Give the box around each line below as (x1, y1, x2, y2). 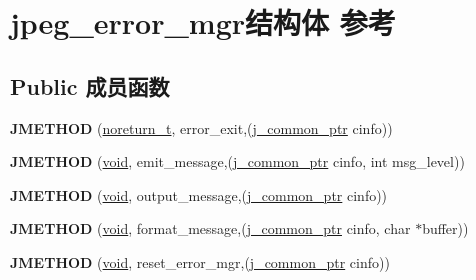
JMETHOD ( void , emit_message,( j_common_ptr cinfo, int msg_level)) (10, 151, 465, 172)
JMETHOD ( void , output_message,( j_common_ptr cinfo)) (10, 184, 388, 205)
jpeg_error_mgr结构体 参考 (10, 2, 396, 43)
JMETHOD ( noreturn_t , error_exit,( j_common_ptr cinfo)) (10, 117, 393, 138)
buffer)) (422, 218, 469, 239)
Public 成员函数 (10, 70, 170, 101)
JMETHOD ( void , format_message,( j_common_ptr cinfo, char (10, 218, 411, 239)
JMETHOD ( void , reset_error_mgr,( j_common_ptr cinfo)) (10, 251, 390, 272)
